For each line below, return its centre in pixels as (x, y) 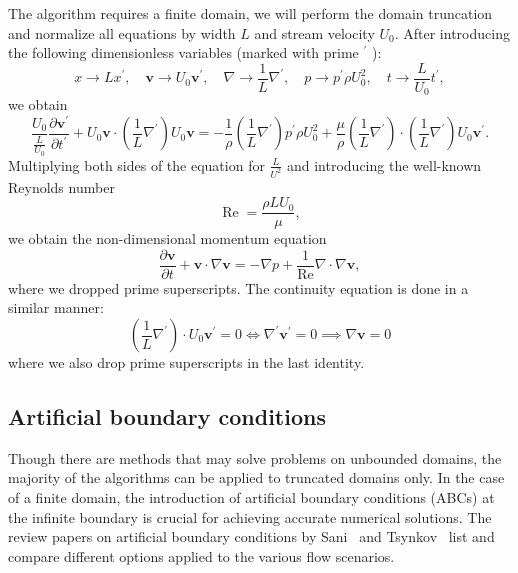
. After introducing (452, 32)
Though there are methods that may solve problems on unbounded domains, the (255, 457)
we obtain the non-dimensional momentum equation (167, 238)
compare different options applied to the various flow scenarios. (201, 555)
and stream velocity (314, 32)
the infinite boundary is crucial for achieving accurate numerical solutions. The (250, 516)
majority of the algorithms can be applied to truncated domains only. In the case (256, 477)
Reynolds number (61, 186)
